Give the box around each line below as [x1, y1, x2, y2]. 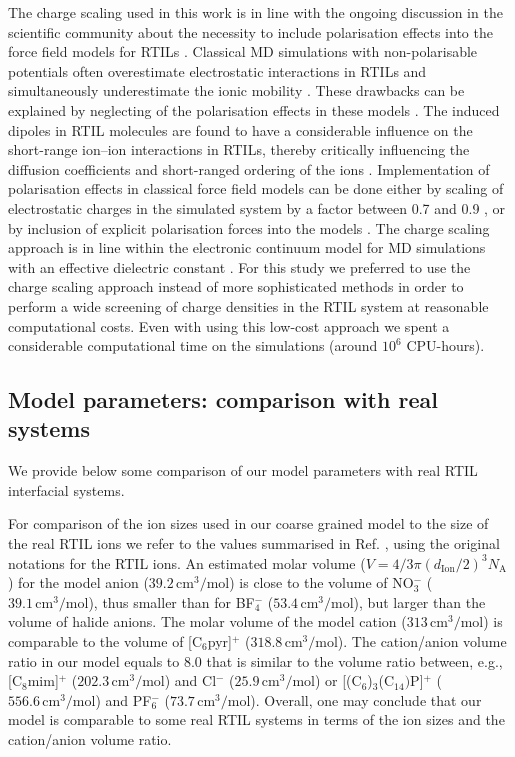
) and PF [95, 689, 152, 710]
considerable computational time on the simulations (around [8, 335, 378, 356]
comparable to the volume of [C [8, 631, 203, 652]
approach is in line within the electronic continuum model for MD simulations [8, 237, 486, 258]
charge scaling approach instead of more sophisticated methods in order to [8, 276, 464, 297]
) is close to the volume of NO [229, 572, 414, 593]
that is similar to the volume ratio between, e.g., [206, 650, 503, 671]
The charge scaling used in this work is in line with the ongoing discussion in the [8, 2, 503, 22]
